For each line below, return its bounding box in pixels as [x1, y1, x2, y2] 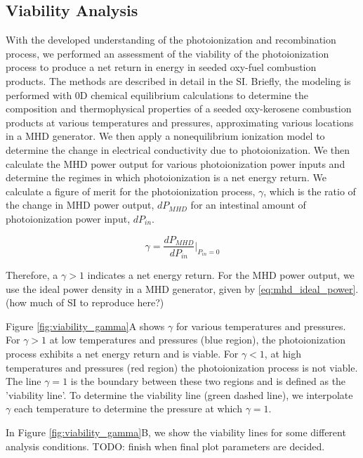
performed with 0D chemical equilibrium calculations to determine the [6, 87, 308, 102]
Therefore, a [6, 268, 58, 282]
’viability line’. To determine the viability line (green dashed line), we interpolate [6, 387, 353, 402]
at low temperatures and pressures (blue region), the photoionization [49, 332, 346, 347]
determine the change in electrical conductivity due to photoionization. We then [6, 142, 350, 157]
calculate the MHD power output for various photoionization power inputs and [6, 156, 345, 171]
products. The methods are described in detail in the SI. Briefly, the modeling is [6, 73, 351, 88]
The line [6, 374, 41, 388]
